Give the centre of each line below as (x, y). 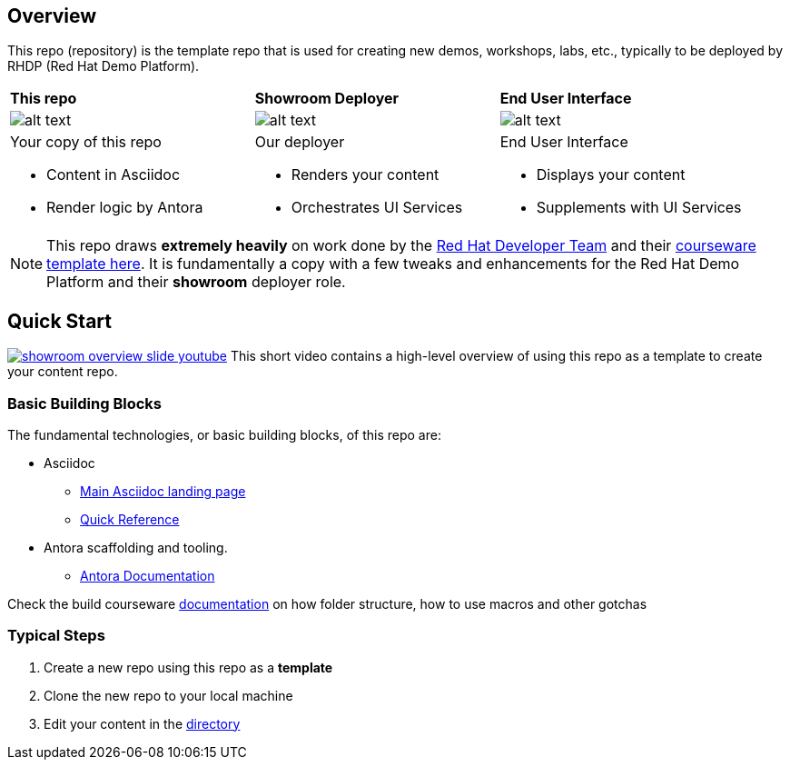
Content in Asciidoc (114, 175)
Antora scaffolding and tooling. (136, 548)
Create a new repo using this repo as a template (188, 667)
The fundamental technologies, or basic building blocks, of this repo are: (224, 435)
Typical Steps (56, 636)
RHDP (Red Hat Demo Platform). (104, 66)
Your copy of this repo (86, 142)
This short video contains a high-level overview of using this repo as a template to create (496, 356)
